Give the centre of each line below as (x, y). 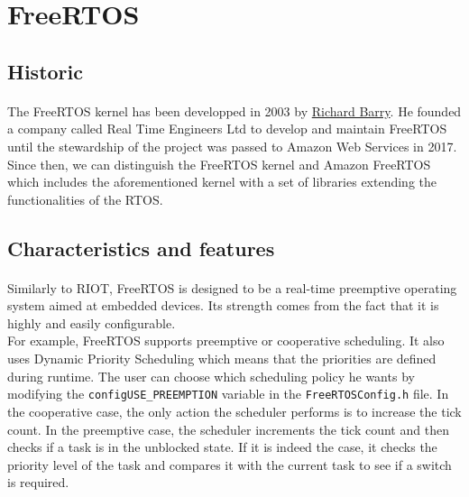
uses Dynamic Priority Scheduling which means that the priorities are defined (222, 359)
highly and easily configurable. (92, 322)
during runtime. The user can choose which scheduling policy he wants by (211, 376)
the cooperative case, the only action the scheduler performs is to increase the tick (234, 411)
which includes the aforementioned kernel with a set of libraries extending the (222, 182)
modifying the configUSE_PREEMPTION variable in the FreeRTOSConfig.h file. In (228, 394)
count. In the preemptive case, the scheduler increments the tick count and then (228, 429)
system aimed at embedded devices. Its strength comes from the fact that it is (223, 305)
